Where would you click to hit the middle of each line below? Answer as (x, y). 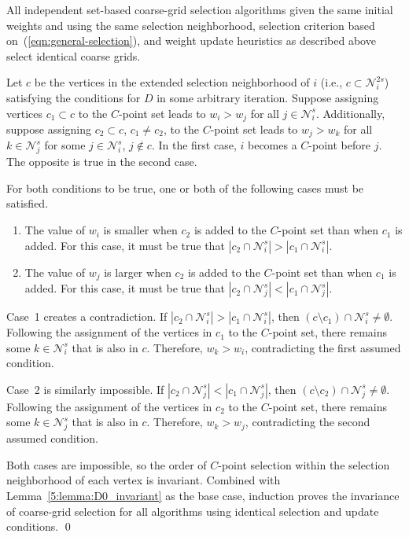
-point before (339, 145)
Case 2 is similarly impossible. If (85, 389)
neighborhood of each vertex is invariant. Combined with (144, 480)
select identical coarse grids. (74, 55)
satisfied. (28, 203)
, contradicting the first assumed (323, 347)
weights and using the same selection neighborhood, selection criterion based (191, 25)
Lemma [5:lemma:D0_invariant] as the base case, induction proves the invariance (203, 496)
